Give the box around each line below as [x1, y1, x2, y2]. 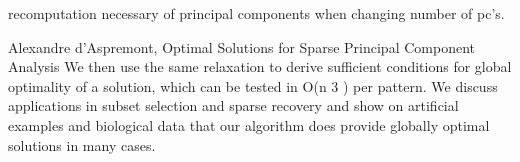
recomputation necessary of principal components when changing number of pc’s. [8, 3, 505, 23]
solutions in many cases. [8, 134, 156, 155]
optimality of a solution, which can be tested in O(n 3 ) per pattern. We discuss [8, 75, 498, 96]
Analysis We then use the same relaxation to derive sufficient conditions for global [8, 56, 512, 77]
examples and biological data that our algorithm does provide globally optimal [8, 114, 490, 135]
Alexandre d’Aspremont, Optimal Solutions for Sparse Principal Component [8, 36, 475, 57]
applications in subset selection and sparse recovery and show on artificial [8, 95, 459, 116]
